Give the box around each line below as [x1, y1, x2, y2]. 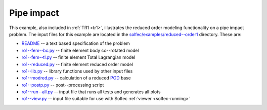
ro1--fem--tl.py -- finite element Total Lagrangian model [21, 54, 135, 60]
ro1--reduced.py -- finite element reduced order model [21, 61, 133, 67]
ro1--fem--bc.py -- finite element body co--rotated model [21, 47, 139, 53]
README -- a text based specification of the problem [21, 40, 130, 46]
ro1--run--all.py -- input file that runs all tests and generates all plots [21, 89, 161, 95]
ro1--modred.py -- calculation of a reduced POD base [21, 75, 131, 81]
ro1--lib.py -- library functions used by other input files [21, 68, 133, 74]
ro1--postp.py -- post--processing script [21, 82, 104, 88]
